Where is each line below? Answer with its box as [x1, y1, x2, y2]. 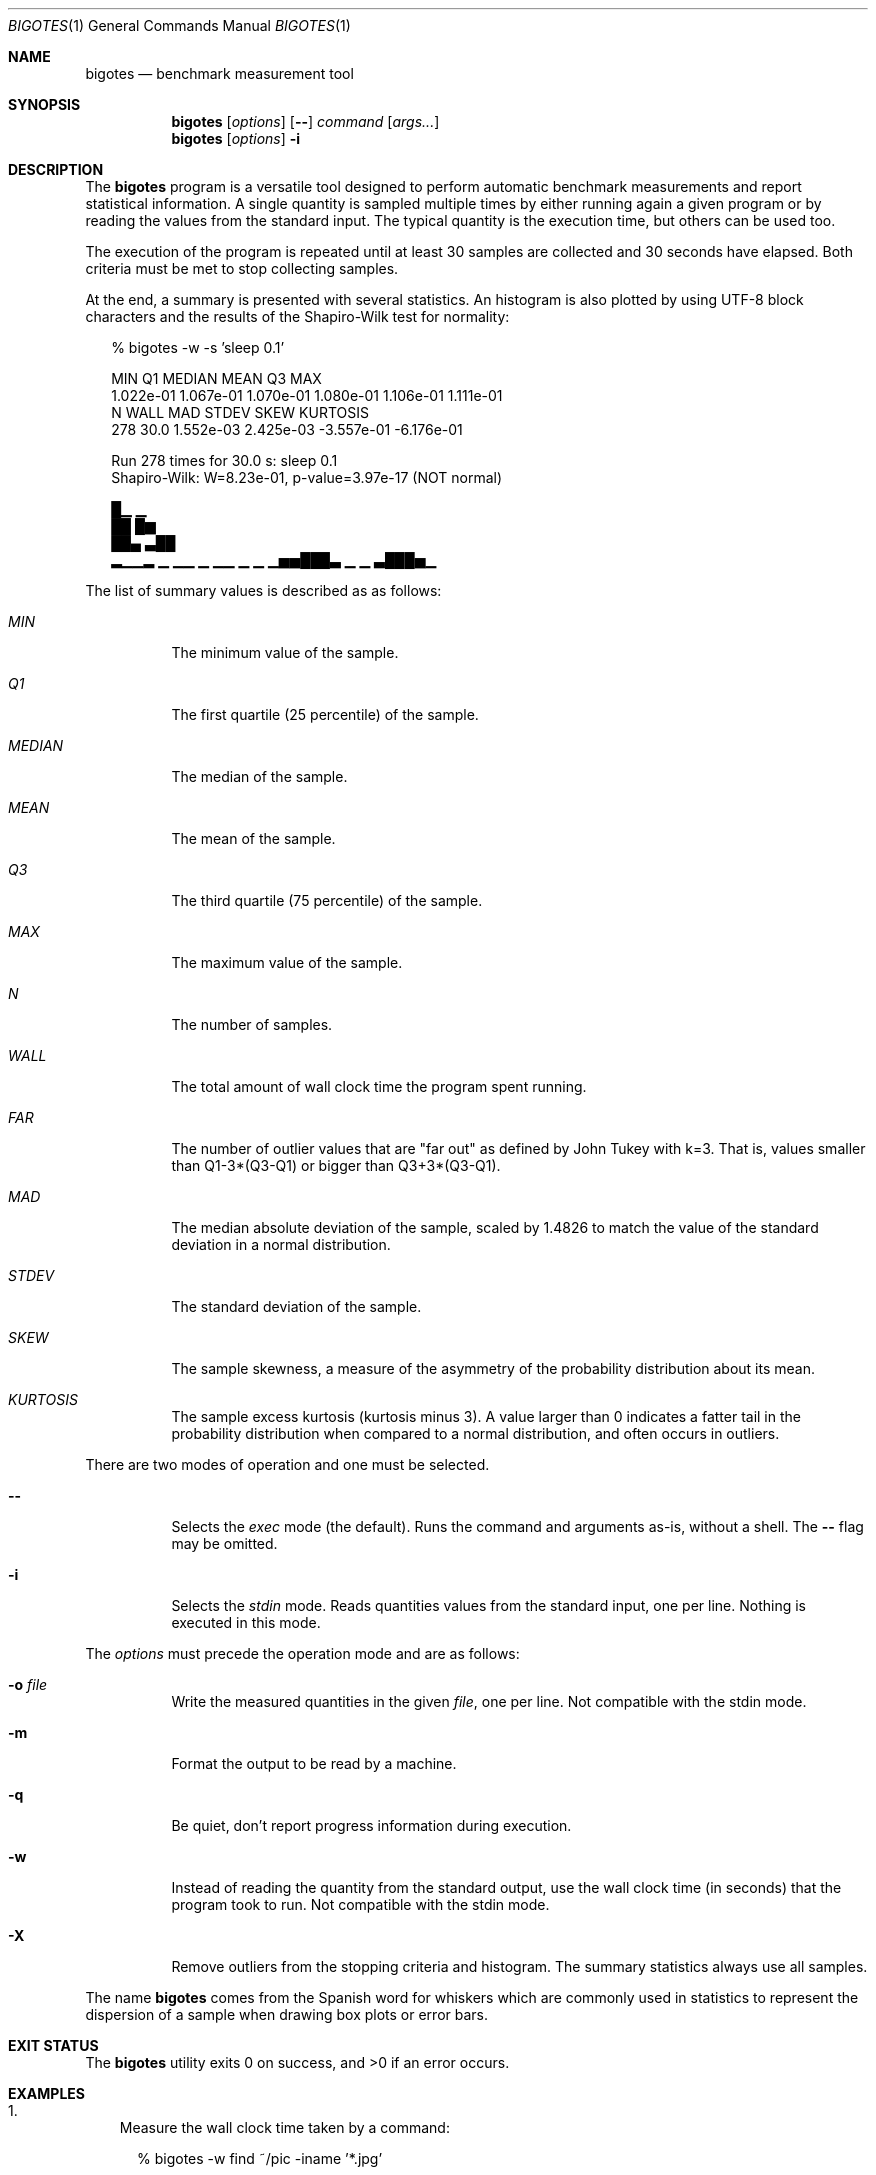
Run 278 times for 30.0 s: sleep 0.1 [111, 452, 338, 469]
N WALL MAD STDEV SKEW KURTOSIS [111, 404, 369, 421]
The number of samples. [171, 1016, 333, 1033]
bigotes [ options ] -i [171, 130, 301, 147]
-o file [8, 1676, 48, 1693]
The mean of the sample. [171, 830, 336, 847]
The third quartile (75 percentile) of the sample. [171, 892, 483, 909]
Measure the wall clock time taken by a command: [119, 2119, 450, 2136]
